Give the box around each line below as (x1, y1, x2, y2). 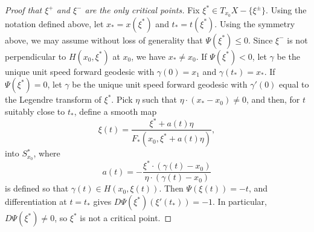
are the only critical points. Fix (85, 4, 200, 16)
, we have (131, 50, 166, 62)
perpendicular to (5, 50, 66, 62)
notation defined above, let (5, 17, 104, 30)
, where (33, 147, 60, 159)
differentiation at (5, 195, 67, 208)
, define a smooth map (74, 105, 157, 118)
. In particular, (213, 195, 267, 208)
